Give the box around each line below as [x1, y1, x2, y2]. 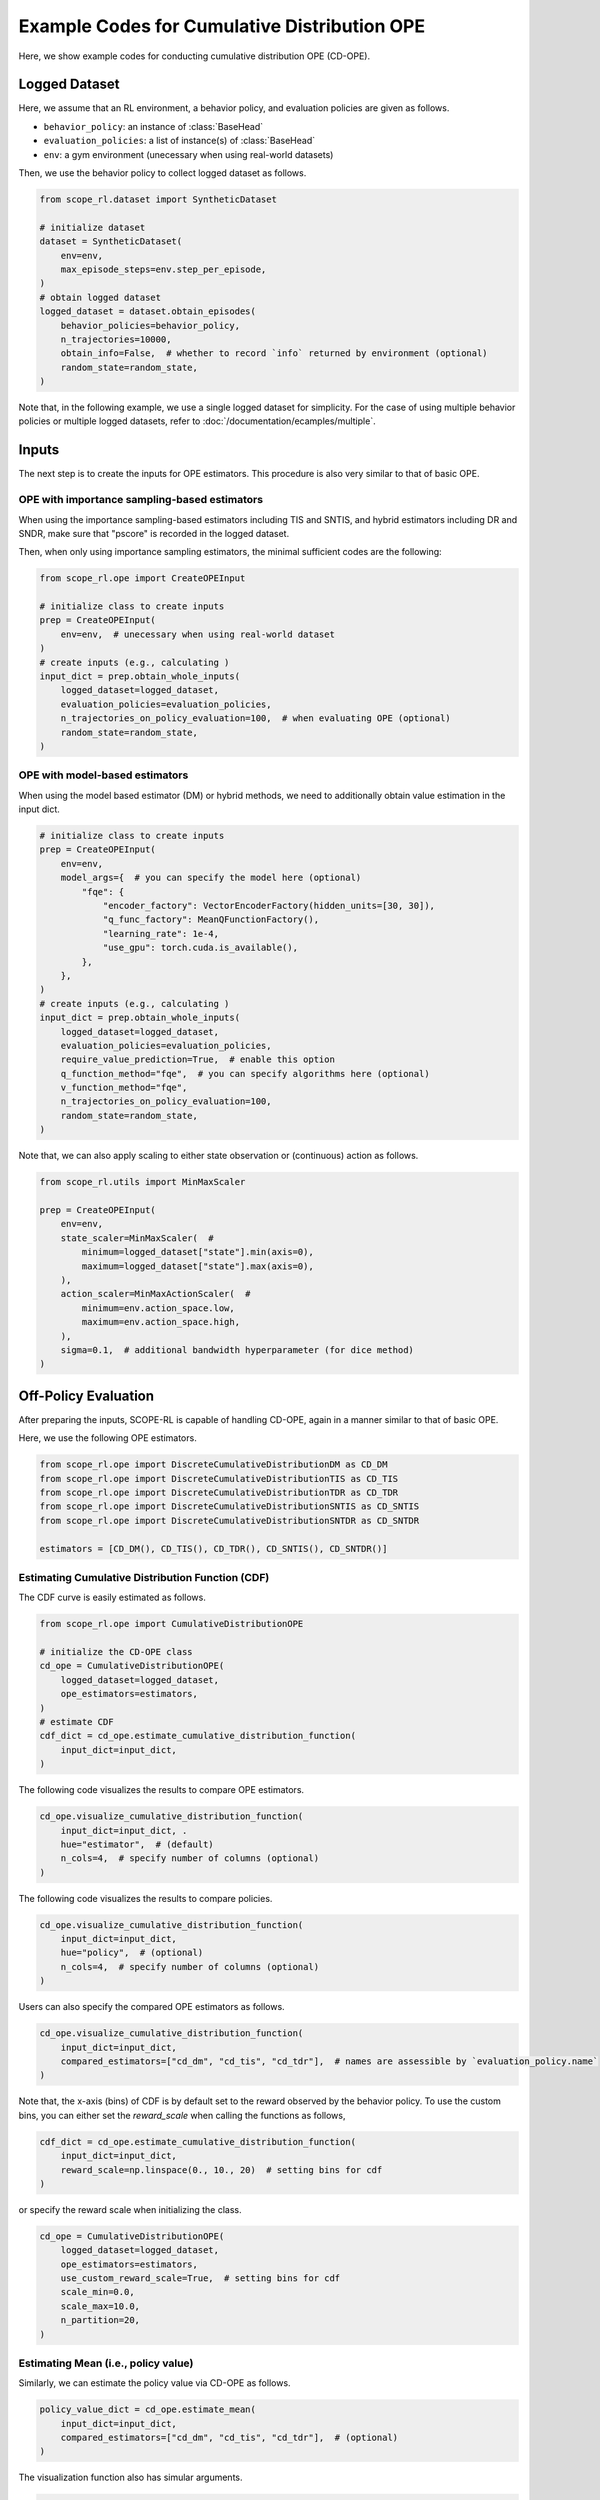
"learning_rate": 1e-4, [102, 928, 220, 939]
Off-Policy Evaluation [18, 1387, 155, 1404]
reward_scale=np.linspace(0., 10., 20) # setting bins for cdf [60, 2164, 383, 2175]
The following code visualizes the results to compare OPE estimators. [18, 1784, 305, 1796]
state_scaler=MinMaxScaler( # [60, 1232, 214, 1244]
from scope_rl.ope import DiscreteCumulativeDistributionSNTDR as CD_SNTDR [39, 1515, 420, 1526]
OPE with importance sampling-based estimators [18, 493, 264, 507]
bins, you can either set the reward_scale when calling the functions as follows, [18, 2109, 346, 2121]
